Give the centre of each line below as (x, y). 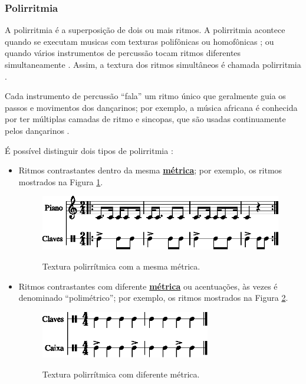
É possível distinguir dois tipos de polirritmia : (89, 150)
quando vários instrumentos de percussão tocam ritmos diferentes (123, 53)
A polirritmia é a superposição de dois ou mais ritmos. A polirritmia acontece (145, 30)
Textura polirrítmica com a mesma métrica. (121, 266)
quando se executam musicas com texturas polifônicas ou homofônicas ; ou (139, 41)
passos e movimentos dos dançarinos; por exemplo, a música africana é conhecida (151, 107)
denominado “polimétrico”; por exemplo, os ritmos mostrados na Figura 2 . (153, 298)
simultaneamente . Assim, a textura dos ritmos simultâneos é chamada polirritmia (153, 64)
